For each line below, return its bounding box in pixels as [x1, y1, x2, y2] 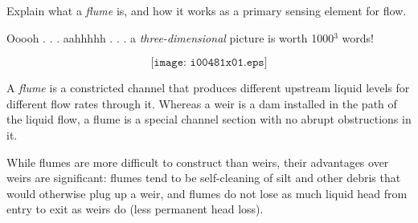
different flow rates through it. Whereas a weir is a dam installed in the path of [6, 95, 397, 111]
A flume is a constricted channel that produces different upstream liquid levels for [6, 79, 410, 96]
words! [342, 29, 374, 46]
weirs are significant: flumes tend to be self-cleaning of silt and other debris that [6, 169, 401, 186]
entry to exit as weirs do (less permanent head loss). [6, 201, 264, 217]
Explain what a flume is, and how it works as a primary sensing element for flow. [6, 2, 407, 18]
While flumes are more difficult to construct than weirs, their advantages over [6, 153, 389, 170]
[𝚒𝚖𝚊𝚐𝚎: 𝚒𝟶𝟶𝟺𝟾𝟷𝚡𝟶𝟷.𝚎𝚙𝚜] [150, 57, 268, 69]
